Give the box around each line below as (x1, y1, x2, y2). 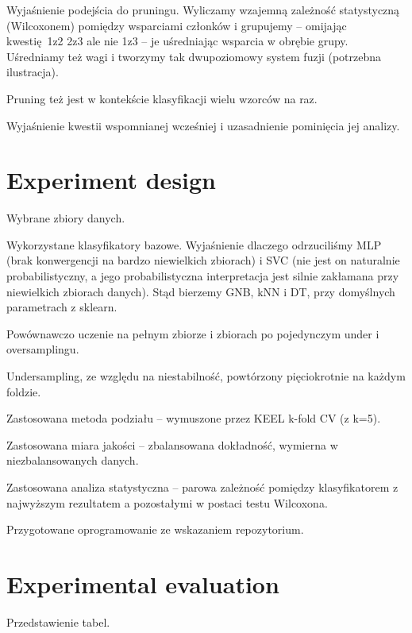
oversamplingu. (6, 341, 79, 357)
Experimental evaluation (6, 567, 279, 600)
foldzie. (6, 383, 41, 399)
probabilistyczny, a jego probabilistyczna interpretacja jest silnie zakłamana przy (6, 268, 399, 284)
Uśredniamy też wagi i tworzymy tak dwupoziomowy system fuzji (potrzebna (6, 48, 382, 64)
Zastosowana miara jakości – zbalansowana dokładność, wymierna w (6, 436, 338, 453)
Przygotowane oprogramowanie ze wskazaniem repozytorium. (6, 521, 304, 538)
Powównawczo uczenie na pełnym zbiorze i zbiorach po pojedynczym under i (6, 325, 379, 342)
